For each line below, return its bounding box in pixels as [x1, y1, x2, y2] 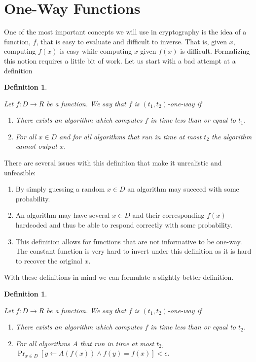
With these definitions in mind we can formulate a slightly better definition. [4, 272, 234, 282]
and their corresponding [132, 210, 205, 220]
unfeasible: [4, 167, 36, 177]
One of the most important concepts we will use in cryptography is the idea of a [4, 27, 247, 37]
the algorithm [212, 131, 252, 141]
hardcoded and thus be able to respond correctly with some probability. [15, 220, 232, 230]
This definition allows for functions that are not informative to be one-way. [15, 236, 242, 246]
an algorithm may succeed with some [127, 184, 239, 194]
